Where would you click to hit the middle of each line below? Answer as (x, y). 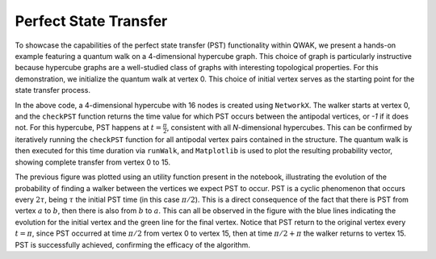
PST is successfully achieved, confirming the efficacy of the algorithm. (132, 244)
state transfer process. (52, 90)
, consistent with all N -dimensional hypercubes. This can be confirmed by (289, 127)
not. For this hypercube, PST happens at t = (88, 127)
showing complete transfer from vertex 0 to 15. (93, 162)
